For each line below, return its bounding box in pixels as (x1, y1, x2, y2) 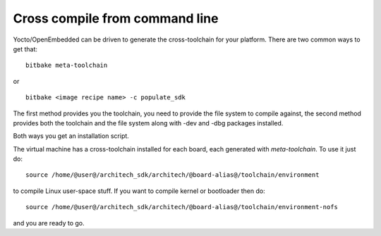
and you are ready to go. (13, 218, 85, 227)
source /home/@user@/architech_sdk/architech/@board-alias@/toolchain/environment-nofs (25, 203, 339, 211)
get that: (13, 44, 38, 53)
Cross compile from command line (13, 11, 219, 26)
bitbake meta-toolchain (25, 61, 108, 70)
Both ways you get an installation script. (13, 132, 130, 140)
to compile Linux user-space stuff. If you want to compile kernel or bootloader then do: (13, 187, 265, 195)
